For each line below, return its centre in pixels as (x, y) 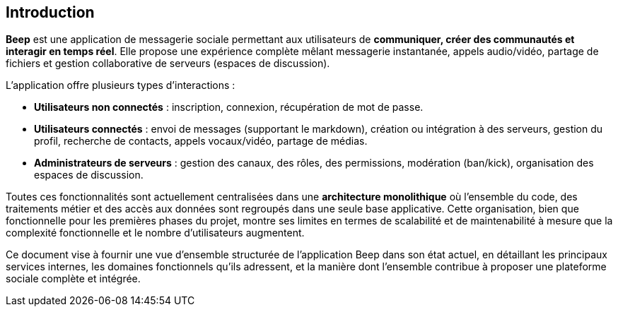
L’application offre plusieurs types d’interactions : (121, 85)
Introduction (50, 12)
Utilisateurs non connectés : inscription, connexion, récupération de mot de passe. (229, 107)
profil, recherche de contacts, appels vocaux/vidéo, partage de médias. (201, 141)
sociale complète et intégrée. (73, 279)
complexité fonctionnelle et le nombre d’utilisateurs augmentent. (155, 233)
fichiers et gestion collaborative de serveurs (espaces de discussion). (168, 64)
